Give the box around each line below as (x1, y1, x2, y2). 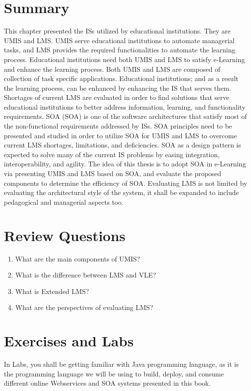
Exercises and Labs (4, 331, 134, 351)
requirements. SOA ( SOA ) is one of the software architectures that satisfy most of (4, 111, 247, 121)
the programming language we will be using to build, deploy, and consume (4, 368, 224, 378)
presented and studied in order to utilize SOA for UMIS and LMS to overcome (4, 130, 237, 140)
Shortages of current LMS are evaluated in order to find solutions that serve (4, 92, 229, 102)
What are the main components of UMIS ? (15, 253, 140, 263)
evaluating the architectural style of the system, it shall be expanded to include (4, 187, 239, 197)
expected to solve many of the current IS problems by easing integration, (4, 149, 220, 159)
